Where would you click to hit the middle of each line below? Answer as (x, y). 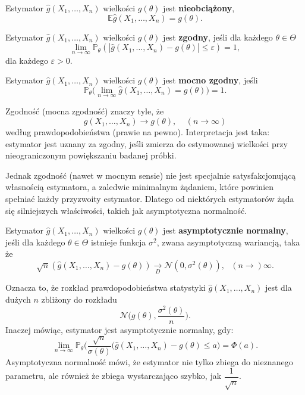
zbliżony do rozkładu (79, 299)
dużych (18, 299)
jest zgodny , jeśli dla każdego (218, 37)
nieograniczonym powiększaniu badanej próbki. (91, 155)
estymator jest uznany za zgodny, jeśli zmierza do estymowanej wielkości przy (147, 143)
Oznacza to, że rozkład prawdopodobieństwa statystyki (106, 287)
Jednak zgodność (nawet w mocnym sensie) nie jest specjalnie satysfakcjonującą (151, 175)
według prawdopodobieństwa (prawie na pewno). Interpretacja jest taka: (138, 132)
